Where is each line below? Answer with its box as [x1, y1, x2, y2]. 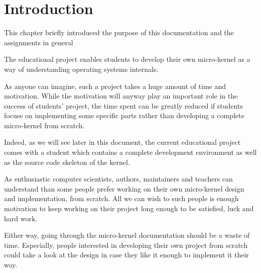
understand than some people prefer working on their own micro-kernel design [4, 183, 244, 194]
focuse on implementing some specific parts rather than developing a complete [4, 110, 244, 121]
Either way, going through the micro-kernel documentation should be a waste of [4, 230, 250, 240]
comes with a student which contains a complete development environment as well [4, 147, 257, 157]
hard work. [4, 213, 38, 223]
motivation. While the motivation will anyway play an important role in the [4, 90, 238, 101]
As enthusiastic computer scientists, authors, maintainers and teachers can [4, 173, 233, 184]
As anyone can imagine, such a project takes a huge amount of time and [4, 80, 226, 91]
